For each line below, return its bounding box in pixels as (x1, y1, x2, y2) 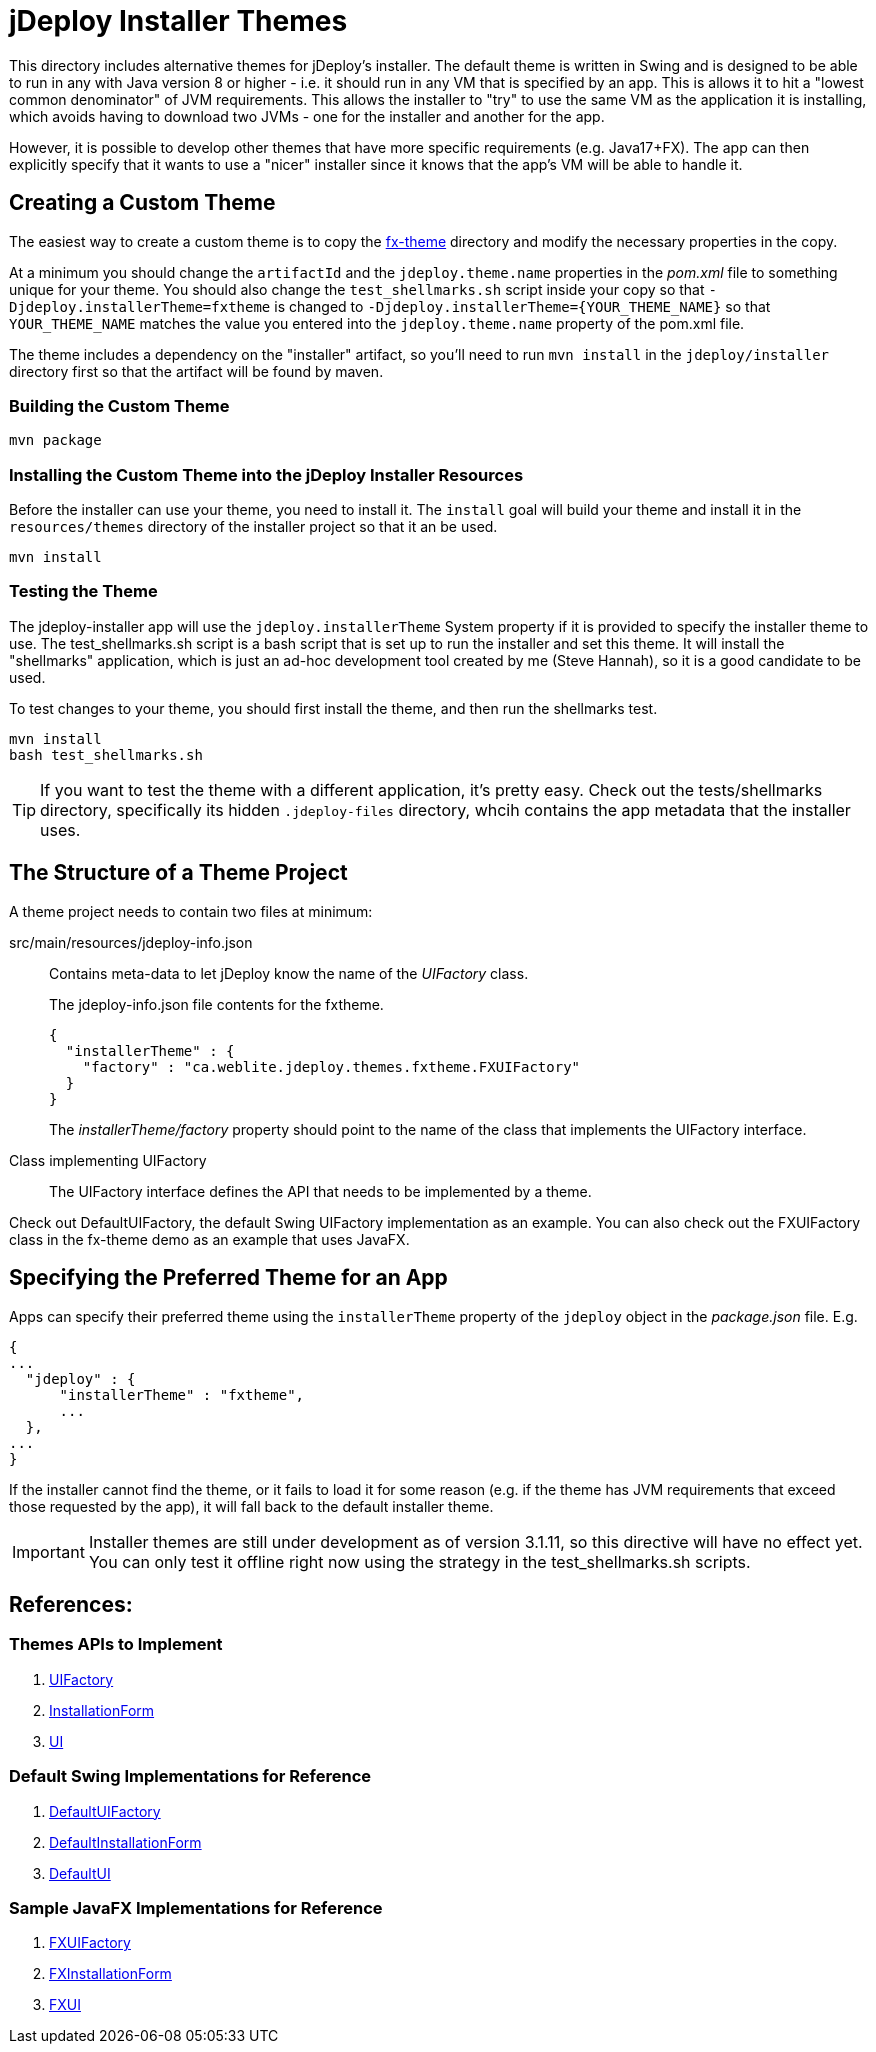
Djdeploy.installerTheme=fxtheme (9, 298, 271, 315)
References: (9, 1591, 133, 1617)
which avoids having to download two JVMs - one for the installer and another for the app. (9, 107, 605, 125)
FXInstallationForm (49, 1965, 172, 1983)
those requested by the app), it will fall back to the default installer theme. (9, 1497, 494, 1515)
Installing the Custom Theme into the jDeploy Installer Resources (9, 464, 524, 485)
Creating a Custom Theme (9, 190, 276, 216)
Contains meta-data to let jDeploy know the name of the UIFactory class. (49, 964, 529, 982)
